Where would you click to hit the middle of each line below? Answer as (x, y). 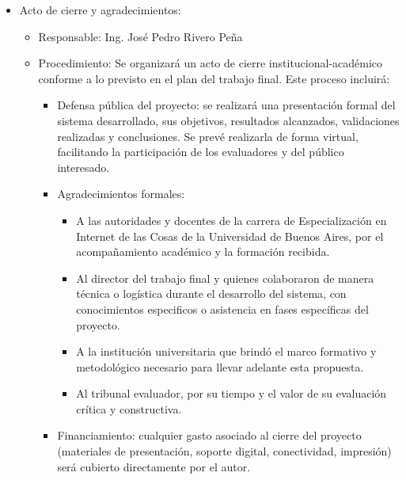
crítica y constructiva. (129, 408)
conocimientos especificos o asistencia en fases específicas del (222, 309)
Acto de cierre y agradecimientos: (100, 10)
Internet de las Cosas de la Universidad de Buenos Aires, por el (230, 236)
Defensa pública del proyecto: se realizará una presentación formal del (226, 105)
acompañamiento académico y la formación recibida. (203, 251)
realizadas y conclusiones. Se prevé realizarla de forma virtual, (208, 136)
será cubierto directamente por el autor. (154, 466)
